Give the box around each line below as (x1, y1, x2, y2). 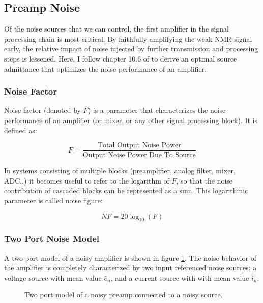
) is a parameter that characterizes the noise (87, 105, 226, 115)
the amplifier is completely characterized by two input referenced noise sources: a (4, 262, 257, 273)
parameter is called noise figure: (4, 195, 103, 206)
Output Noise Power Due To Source (82, 151, 196, 159)
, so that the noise (176, 175, 233, 186)
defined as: (4, 125, 37, 135)
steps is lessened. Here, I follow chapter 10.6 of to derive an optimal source (4, 53, 237, 64)
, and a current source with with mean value (110, 272, 249, 283)
